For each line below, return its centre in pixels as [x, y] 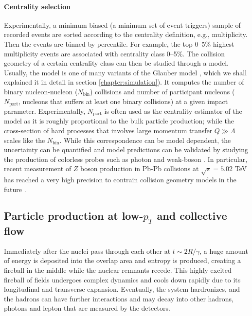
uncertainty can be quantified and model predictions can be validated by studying [126, 149]
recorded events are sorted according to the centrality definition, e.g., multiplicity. [126, 34]
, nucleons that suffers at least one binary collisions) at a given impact [123, 101]
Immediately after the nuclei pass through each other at [87, 251]
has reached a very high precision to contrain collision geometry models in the [120, 180]
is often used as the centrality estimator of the [173, 111]
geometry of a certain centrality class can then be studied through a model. [116, 63]
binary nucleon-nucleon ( [41, 91]
